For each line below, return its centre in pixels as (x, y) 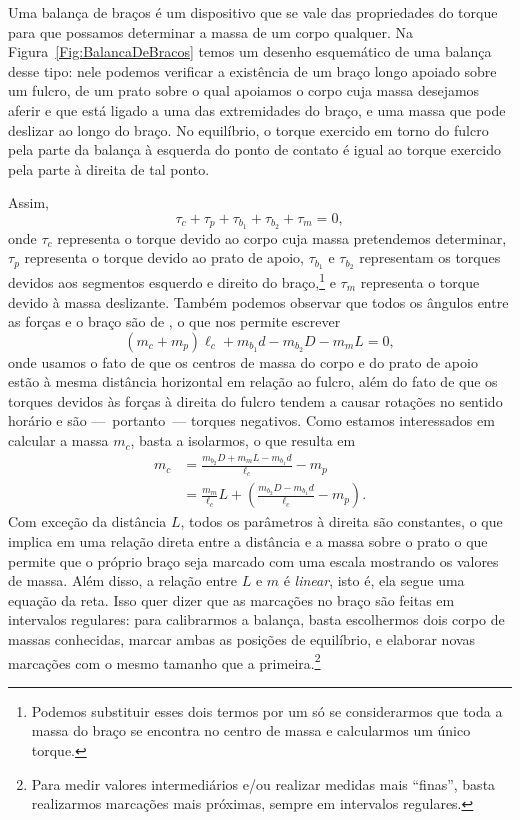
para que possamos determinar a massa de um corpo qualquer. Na (211, 31)
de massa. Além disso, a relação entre (122, 580)
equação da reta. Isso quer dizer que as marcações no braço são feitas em (231, 599)
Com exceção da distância (87, 521)
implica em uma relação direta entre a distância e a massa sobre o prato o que (248, 540)
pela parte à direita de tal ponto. (109, 168)
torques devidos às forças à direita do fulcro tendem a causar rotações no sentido (255, 400)
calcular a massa (58, 440)
